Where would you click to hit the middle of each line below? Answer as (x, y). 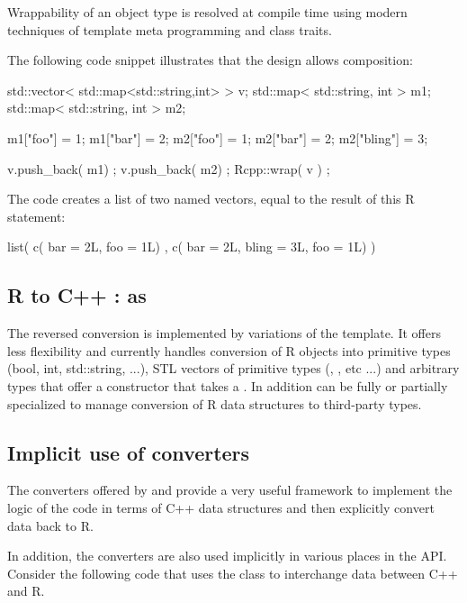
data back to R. (50, 525)
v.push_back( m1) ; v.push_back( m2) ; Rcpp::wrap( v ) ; (169, 168)
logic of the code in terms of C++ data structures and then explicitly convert (221, 507)
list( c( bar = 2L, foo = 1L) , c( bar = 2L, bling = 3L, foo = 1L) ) (192, 247)
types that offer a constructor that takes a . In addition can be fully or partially (228, 385)
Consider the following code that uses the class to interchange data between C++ (233, 573)
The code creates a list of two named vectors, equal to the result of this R (211, 199)
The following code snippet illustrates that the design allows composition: (210, 60)
